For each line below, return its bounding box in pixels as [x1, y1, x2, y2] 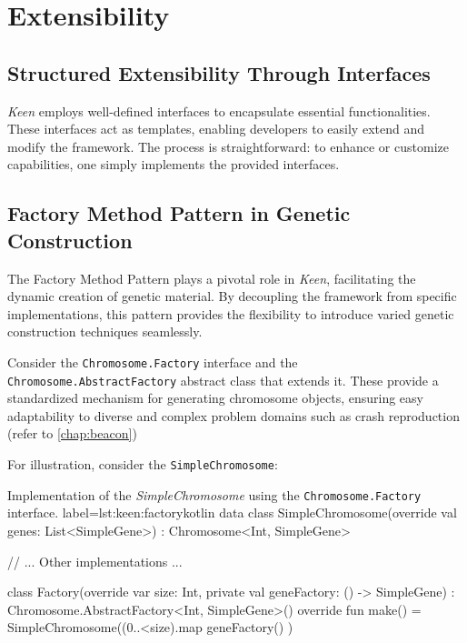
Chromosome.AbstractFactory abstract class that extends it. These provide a [7, 370, 439, 389]
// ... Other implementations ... [7, 551, 183, 570]
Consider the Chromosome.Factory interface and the [7, 352, 298, 371]
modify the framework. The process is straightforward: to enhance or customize [7, 136, 449, 156]
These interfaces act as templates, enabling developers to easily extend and [7, 119, 424, 138]
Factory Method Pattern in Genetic [7, 199, 351, 227]
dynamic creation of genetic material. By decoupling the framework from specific [7, 286, 457, 306]
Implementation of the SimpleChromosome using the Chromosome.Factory [7, 485, 422, 504]
